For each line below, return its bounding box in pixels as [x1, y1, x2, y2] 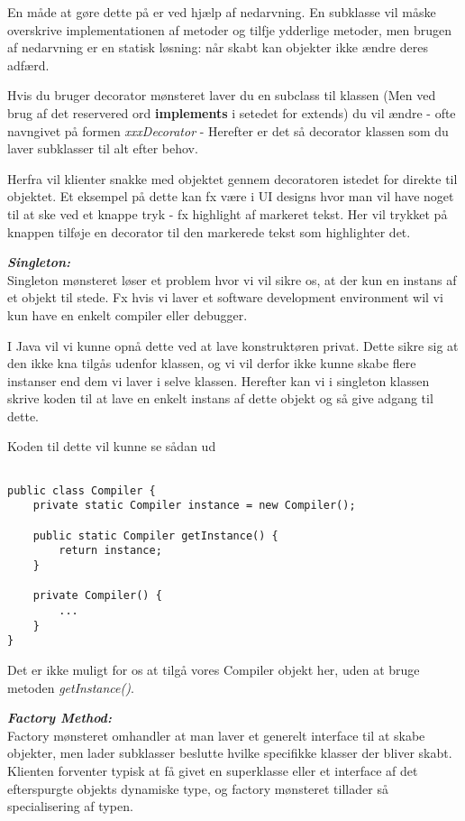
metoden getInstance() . [7, 678, 134, 696]
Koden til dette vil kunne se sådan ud [7, 437, 216, 456]
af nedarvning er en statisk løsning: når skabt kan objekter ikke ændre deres [7, 38, 428, 57]
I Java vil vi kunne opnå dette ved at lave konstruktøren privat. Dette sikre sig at [7, 336, 459, 355]
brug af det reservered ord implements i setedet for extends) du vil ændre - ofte [7, 103, 456, 122]
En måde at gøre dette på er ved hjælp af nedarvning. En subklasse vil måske [7, 3, 436, 21]
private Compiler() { [32, 589, 162, 603]
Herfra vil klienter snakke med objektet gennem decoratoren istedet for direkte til [7, 169, 458, 188]
